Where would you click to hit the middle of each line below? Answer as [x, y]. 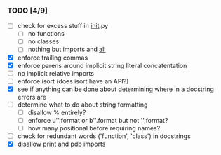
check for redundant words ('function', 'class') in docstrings [104, 136]
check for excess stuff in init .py [63, 26]
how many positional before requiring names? [94, 128]
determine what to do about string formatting [82, 105]
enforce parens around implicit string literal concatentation [102, 65]
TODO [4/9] [27, 11]
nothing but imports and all [67, 49]
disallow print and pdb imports [61, 144]
